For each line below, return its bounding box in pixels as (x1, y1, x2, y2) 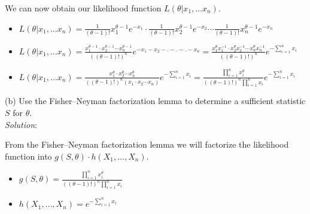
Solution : (5, 118, 37, 130)
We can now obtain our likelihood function (5, 2, 162, 14)
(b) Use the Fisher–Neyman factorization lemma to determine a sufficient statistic (5, 94, 306, 107)
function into (5, 149, 52, 162)
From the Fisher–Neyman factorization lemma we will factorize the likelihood (5, 138, 289, 151)
